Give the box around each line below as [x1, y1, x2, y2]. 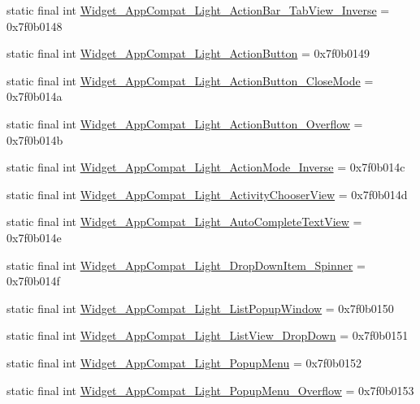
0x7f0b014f [6, 272, 60, 289]
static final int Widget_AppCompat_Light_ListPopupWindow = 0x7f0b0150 [6, 299, 394, 316]
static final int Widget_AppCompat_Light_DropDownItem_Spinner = [6, 256, 366, 273]
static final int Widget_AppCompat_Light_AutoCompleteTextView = [6, 213, 362, 230]
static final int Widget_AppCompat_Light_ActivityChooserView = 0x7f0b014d [6, 185, 408, 202]
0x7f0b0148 [6, 17, 63, 34]
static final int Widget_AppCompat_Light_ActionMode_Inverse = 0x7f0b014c [6, 159, 405, 176]
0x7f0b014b [6, 131, 63, 148]
